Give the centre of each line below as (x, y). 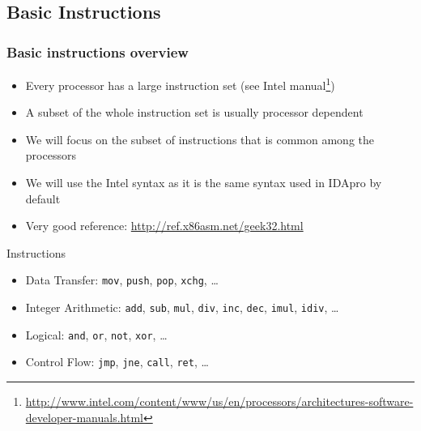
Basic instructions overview (98, 51)
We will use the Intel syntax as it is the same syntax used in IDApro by (204, 183)
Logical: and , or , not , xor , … (96, 334)
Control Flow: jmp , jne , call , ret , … (117, 362)
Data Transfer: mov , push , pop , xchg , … (122, 280)
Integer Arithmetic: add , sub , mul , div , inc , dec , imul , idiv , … (182, 307)
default (43, 198)
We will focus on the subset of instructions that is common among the (200, 139)
